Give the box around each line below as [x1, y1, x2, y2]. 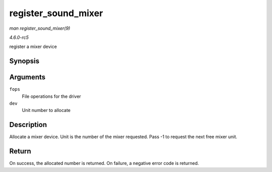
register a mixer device [9, 43, 57, 50]
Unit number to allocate [22, 107, 71, 113]
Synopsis [9, 57, 40, 66]
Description [9, 121, 47, 129]
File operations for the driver [22, 93, 82, 99]
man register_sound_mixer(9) [9, 25, 71, 31]
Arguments [9, 73, 46, 82]
